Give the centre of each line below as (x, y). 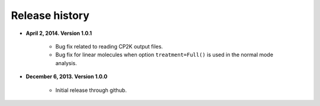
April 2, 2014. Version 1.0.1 (59, 33)
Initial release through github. (91, 90)
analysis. (66, 63)
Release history (50, 15)
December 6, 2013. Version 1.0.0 (67, 76)
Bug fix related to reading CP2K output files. (109, 46)
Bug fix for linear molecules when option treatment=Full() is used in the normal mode (164, 55)
